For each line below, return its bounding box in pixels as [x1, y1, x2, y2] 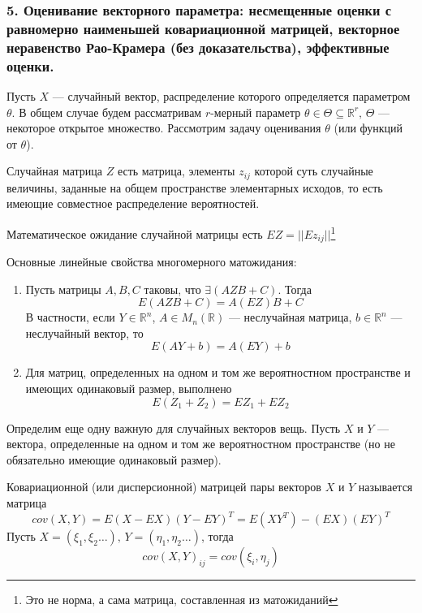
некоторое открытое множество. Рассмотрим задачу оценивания [6, 119, 321, 136]
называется [358, 478, 413, 495]
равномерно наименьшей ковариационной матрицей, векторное [6, 18, 400, 38]
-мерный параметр [210, 103, 301, 120]
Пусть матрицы [25, 280, 101, 297]
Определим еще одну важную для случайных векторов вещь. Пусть [6, 419, 341, 436]
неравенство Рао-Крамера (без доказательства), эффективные [6, 37, 390, 57]
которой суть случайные [254, 162, 373, 179]
